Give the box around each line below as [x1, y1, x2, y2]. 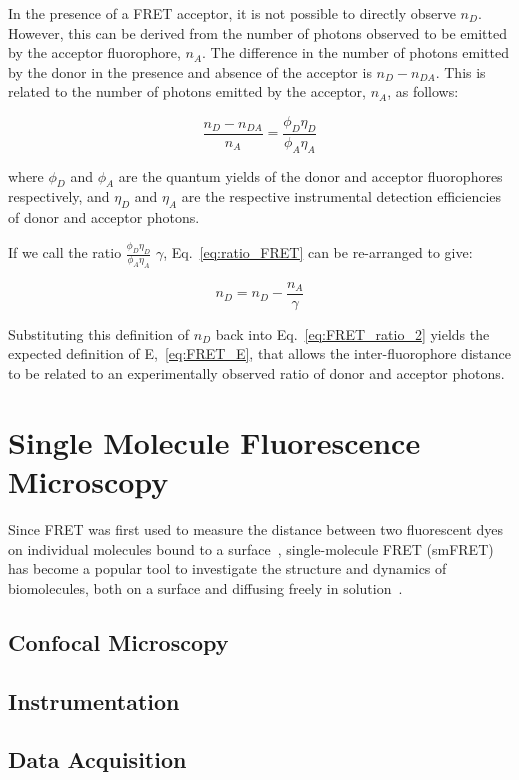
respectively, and [8, 186, 110, 207]
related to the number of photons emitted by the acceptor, [8, 81, 366, 102]
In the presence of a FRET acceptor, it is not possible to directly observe [8, 3, 456, 23]
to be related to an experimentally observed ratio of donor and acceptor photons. [8, 363, 505, 384]
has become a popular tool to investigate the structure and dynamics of [8, 558, 447, 579]
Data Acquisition [8, 744, 187, 775]
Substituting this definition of [8, 323, 190, 344]
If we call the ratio [8, 242, 122, 263]
